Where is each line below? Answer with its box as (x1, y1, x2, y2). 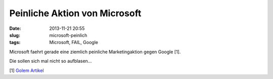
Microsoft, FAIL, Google (49, 39, 99, 46)
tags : (9, 39, 21, 46)
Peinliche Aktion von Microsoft (9, 8, 142, 19)
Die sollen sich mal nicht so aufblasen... (9, 58, 92, 64)
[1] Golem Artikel (9, 67, 44, 73)
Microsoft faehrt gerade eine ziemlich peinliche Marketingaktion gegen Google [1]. (9, 49, 181, 55)
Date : (9, 25, 21, 31)
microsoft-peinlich (49, 32, 87, 38)
